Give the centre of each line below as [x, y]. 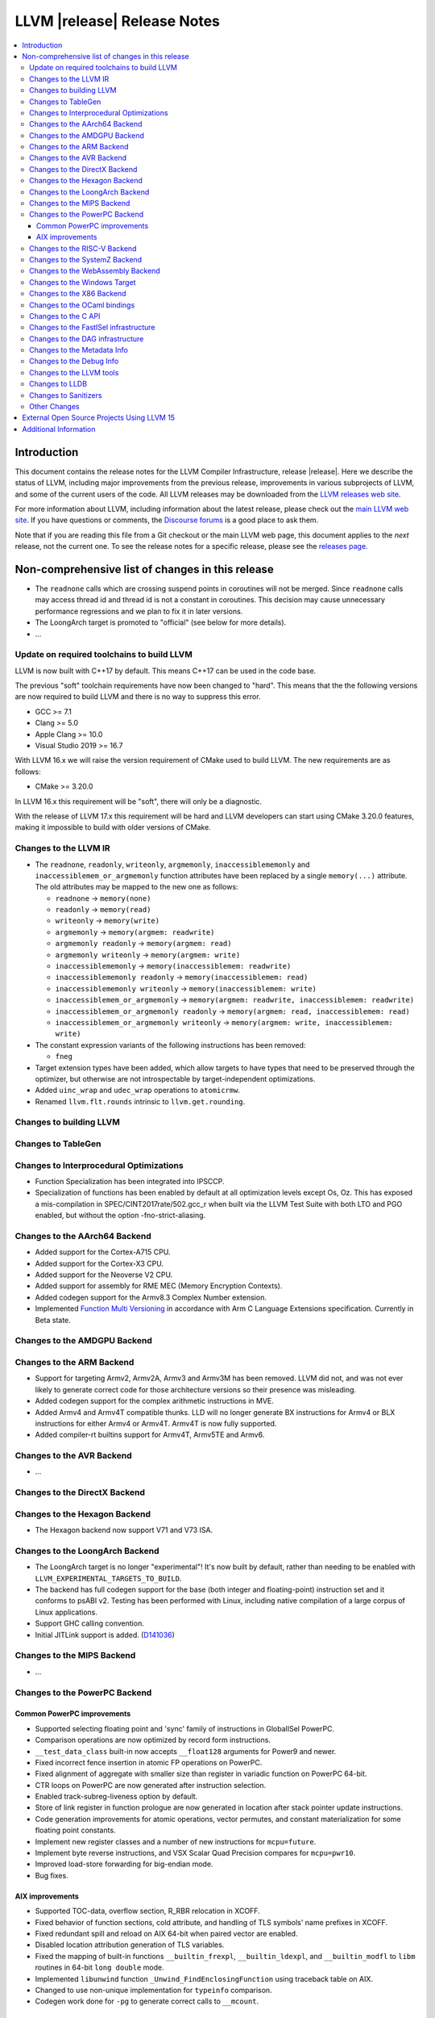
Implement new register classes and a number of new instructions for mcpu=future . [176, 1841]
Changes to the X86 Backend [78, 294]
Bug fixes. [52, 1875]
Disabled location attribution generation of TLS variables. [130, 1945]
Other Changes [54, 407]
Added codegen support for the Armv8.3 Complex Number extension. [151, 1297]
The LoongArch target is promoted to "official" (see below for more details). [161, 622]
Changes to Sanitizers [66, 395]
